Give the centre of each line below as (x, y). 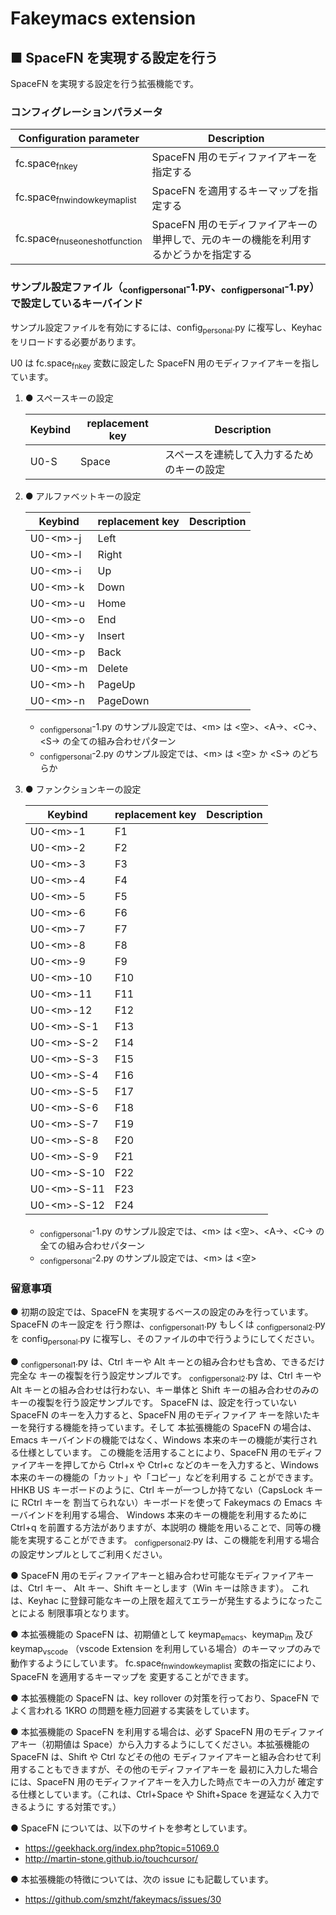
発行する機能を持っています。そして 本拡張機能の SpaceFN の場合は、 (172, 1428)
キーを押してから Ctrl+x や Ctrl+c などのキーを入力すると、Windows (178, 1465)
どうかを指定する (212, 255)
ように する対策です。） (74, 1807)
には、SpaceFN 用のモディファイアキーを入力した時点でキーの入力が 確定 (163, 1782)
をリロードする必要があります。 (76, 341)
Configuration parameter (79, 139)
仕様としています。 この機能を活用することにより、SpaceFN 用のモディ (166, 1453)
